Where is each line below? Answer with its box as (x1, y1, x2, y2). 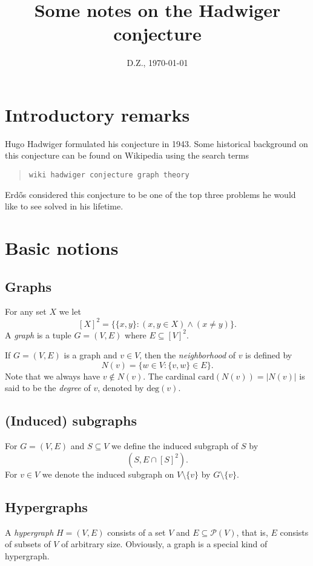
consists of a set (107, 525, 166, 538)
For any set (5, 305, 47, 318)
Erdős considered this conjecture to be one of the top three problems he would (5, 188, 296, 200)
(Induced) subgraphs (5, 411, 137, 430)
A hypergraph (5, 525, 54, 538)
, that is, (236, 525, 268, 538)
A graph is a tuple (5, 328, 71, 341)
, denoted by (97, 381, 144, 394)
